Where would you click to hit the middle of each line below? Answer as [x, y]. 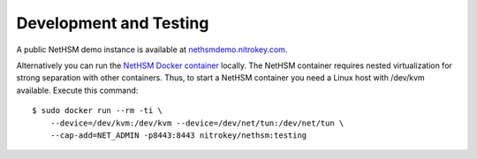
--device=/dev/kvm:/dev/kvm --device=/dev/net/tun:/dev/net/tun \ [197, 123]
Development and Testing [113, 23]
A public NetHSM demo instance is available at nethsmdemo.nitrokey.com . [152, 49]
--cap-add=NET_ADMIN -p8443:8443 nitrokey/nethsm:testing [178, 135]
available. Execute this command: [77, 90]
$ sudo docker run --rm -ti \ [98, 111]
